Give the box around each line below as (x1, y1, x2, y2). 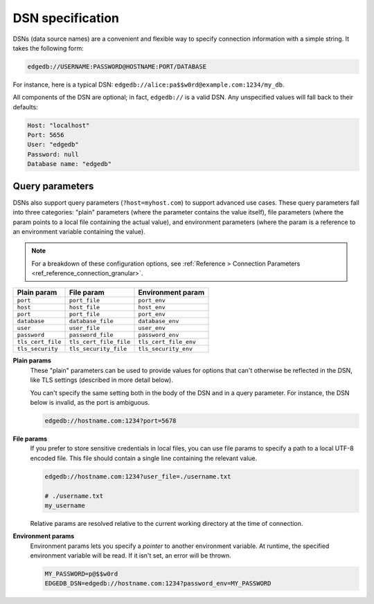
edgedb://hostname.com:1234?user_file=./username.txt (44, 473, 231, 480)
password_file (69, 331, 114, 339)
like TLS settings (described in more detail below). (30, 376, 173, 384)
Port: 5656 (27, 131, 64, 139)
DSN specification (12, 10, 120, 26)
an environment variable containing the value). (12, 227, 145, 235)
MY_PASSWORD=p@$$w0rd (44, 570, 118, 578)
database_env (138, 318, 179, 325)
